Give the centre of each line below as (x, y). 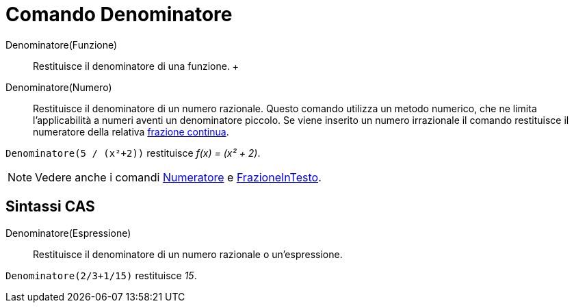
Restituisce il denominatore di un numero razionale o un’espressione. (188, 254)
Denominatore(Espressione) (68, 233)
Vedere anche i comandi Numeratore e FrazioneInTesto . (178, 177)
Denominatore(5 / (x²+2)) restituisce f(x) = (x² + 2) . (133, 153)
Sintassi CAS (50, 207)
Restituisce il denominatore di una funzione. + (136, 66)
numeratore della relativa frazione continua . (131, 131)
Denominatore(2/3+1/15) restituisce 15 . (101, 275)
